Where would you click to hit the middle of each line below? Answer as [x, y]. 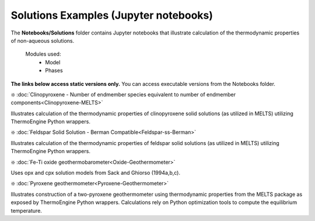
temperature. [26, 210]
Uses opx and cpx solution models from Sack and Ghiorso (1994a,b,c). [96, 173]
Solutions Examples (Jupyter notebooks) [112, 15]
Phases [54, 71]
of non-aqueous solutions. [43, 40]
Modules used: [43, 54]
